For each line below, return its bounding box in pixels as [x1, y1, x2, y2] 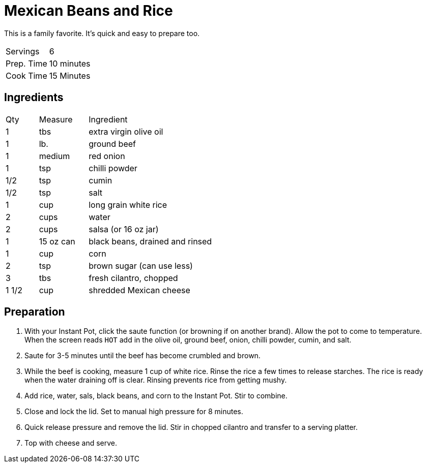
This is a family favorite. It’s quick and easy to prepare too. [4, 28, 200, 38]
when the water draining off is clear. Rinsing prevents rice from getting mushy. [24, 376, 287, 385]
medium [39, 150, 70, 161]
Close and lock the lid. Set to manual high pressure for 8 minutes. [24, 407, 243, 416]
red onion [89, 150, 125, 161]
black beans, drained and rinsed [89, 236, 212, 246]
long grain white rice [89, 199, 167, 210]
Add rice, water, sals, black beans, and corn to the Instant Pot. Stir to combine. [24, 391, 288, 400]
